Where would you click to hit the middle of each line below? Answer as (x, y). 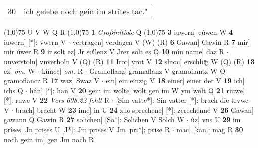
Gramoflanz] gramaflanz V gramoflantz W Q (157, 71)
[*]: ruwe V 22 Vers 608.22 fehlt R (57, 100)
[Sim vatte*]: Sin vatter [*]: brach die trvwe (182, 100)
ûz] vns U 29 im (216, 119)
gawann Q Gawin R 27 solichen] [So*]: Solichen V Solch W (94, 119)
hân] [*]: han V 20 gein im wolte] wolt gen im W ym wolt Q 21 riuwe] (137, 90)
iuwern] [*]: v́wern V (35, 41)
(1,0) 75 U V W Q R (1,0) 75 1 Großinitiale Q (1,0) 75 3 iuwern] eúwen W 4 (119, 32)
